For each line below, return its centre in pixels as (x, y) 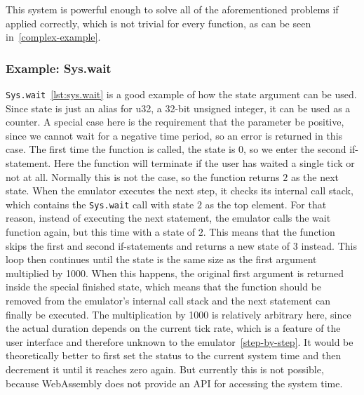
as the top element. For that (266, 204)
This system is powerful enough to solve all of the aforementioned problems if (172, 9)
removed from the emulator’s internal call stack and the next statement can (168, 301)
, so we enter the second (295, 149)
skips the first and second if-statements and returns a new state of (148, 245)
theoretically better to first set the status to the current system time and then (174, 355)
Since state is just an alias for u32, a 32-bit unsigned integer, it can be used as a (178, 108)
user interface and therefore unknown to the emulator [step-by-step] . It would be (180, 341)
